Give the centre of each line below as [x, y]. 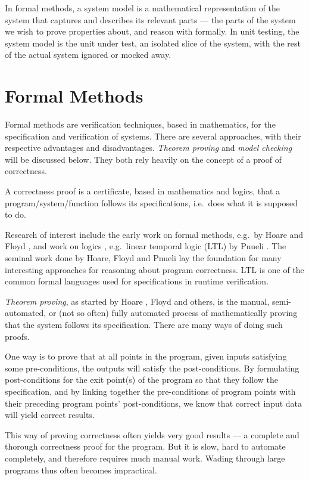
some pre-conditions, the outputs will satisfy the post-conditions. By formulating [152, 368]
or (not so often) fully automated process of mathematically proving [173, 313]
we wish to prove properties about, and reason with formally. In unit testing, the [152, 31]
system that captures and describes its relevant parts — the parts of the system [150, 19]
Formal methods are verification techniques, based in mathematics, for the [140, 124]
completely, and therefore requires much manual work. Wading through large [145, 458]
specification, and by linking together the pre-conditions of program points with [150, 391]
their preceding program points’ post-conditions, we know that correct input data [154, 403]
